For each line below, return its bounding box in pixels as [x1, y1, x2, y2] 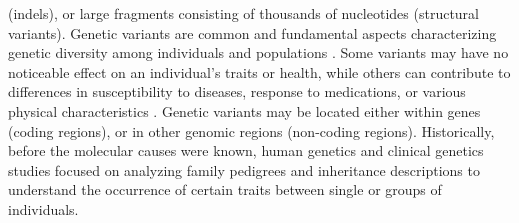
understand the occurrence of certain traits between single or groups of [8, 179, 442, 200]
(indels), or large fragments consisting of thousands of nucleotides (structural [8, 3, 480, 23]
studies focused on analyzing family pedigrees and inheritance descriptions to [8, 159, 480, 180]
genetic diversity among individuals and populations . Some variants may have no [8, 42, 509, 63]
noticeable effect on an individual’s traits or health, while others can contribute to [8, 61, 511, 82]
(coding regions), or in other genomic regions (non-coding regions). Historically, [8, 120, 495, 141]
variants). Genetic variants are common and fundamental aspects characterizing [8, 22, 497, 43]
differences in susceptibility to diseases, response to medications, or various [8, 81, 466, 102]
